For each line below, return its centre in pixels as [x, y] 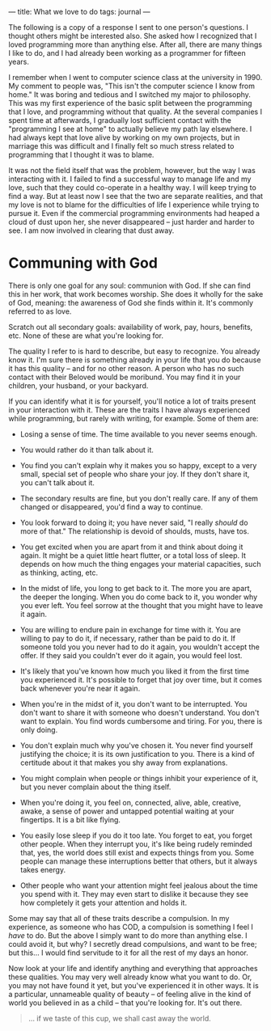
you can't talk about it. [57, 482]
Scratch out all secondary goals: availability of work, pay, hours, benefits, [131, 327]
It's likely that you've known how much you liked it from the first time [135, 671]
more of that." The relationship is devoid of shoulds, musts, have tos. [134, 531]
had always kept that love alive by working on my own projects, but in [124, 137]
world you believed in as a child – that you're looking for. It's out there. [125, 1003]
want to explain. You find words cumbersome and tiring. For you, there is [141, 721]
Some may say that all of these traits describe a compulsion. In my [119, 918]
